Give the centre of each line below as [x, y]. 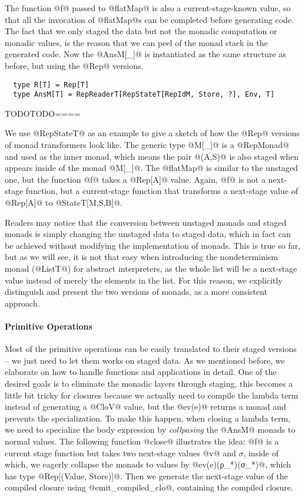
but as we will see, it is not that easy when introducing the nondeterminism [142, 257]
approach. [22, 303]
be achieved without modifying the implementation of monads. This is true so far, [153, 245]
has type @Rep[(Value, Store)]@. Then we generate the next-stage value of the [146, 475]
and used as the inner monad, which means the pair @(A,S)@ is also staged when [152, 156]
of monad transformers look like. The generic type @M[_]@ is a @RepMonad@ [147, 145]
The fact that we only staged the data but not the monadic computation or [141, 31]
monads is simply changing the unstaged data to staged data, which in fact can [148, 234]
